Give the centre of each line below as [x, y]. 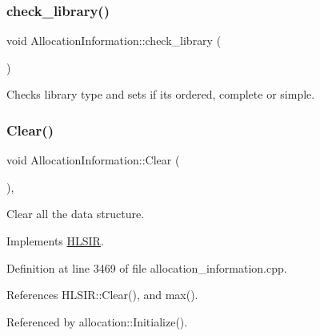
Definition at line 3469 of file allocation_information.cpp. [147, 267]
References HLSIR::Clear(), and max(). [102, 295]
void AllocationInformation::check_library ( [114, 40]
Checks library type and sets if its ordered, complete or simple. [161, 94]
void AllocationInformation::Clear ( [93, 160]
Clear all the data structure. [76, 214]
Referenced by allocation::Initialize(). [97, 321]
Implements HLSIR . [55, 241]
